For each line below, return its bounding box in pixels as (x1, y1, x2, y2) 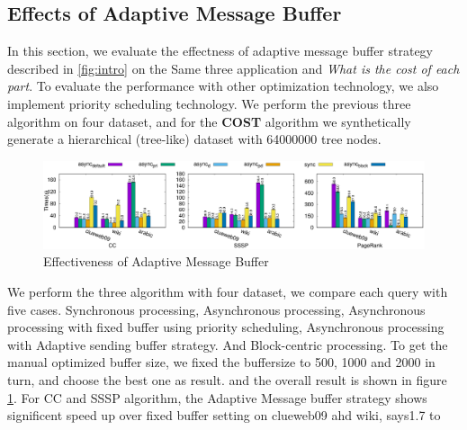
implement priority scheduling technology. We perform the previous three (7, 94, 411, 112)
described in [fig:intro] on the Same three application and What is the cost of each (7, 58, 460, 77)
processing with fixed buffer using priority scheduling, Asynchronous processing (7, 318, 445, 336)
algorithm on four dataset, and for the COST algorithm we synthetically (7, 112, 411, 130)
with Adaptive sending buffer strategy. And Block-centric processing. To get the (7, 335, 448, 354)
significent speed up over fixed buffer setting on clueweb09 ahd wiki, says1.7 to (7, 406, 441, 425)
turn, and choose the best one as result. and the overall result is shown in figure (7, 371, 447, 390)
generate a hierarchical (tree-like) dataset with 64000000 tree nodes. (7, 130, 382, 148)
